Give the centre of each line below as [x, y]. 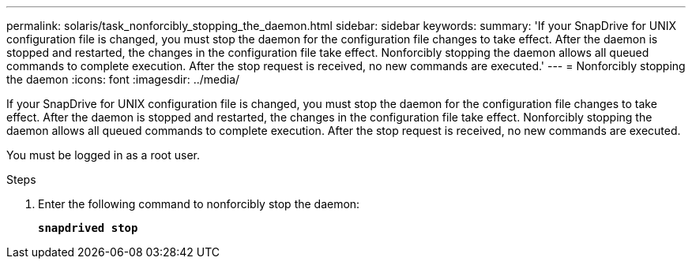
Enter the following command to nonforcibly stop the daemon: [199, 204]
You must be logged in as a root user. [103, 155]
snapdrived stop [88, 228]
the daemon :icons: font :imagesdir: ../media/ [123, 79]
